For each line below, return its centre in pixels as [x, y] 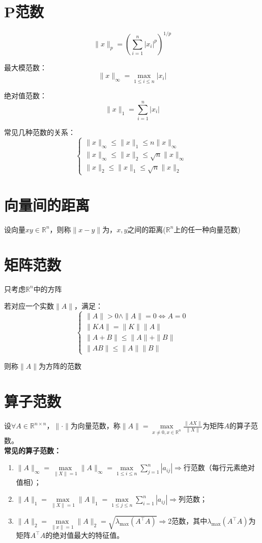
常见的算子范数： [33, 450]
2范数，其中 [188, 521]
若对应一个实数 [29, 306]
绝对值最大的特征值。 [88, 535]
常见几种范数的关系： [40, 132]
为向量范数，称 [95, 426]
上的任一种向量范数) [207, 229]
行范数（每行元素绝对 [219, 467]
